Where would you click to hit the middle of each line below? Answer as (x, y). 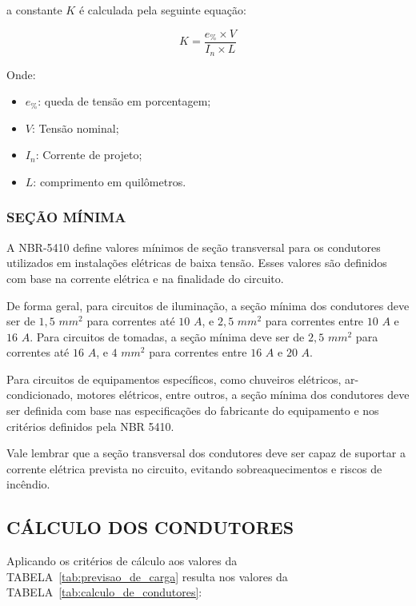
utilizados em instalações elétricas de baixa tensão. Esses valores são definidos (197, 263)
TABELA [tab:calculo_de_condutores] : (104, 592)
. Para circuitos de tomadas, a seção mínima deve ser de (167, 336)
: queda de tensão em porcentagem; (124, 101)
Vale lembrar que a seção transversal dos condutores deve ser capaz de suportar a (206, 453)
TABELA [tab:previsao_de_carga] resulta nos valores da (147, 576)
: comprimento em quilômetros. (110, 181)
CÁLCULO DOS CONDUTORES (150, 527)
